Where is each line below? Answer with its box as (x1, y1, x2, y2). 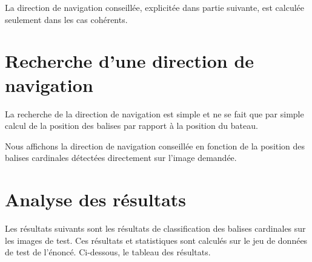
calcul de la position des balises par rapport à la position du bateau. (5, 119, 258, 132)
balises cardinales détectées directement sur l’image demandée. (5, 151, 237, 164)
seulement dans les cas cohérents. (5, 13, 128, 25)
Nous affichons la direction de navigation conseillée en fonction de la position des (5, 139, 305, 152)
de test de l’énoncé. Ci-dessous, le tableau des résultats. (5, 246, 211, 258)
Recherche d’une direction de (5, 48, 254, 73)
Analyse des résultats (5, 187, 187, 212)
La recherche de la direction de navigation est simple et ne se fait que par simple (5, 107, 304, 120)
